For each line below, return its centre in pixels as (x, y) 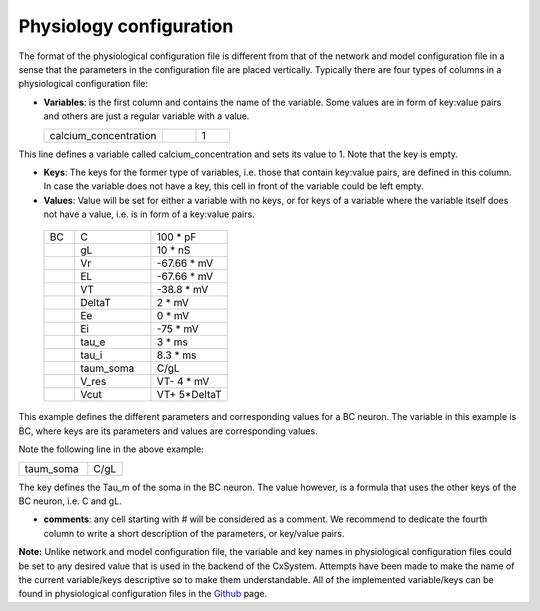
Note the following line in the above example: (111, 449)
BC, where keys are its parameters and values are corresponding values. (168, 431)
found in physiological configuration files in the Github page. (143, 594)
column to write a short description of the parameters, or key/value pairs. (194, 533)
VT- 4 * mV (183, 382)
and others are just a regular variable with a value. (146, 116)
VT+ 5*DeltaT (189, 395)
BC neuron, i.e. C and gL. (70, 501)
